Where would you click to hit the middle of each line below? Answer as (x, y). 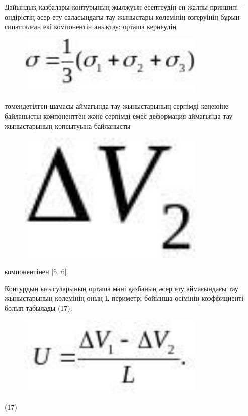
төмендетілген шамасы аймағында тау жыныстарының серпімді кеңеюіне (117, 106)
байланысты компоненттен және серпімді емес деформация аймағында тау (119, 115)
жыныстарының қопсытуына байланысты (68, 126)
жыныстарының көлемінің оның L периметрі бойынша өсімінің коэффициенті (124, 298)
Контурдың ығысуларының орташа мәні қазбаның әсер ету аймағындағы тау (121, 288)
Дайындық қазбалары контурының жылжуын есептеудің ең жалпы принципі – (125, 7)
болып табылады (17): (38, 308)
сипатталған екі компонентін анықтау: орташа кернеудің (90, 26)
